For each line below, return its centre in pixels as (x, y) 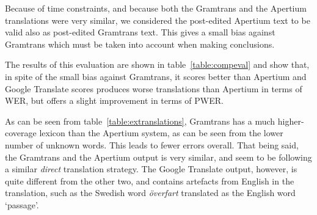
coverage (21, 133)
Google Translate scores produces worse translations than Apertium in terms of (154, 88)
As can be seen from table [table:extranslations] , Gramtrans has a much (140, 121)
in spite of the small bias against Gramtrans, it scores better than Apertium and (156, 76)
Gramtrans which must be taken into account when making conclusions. (140, 44)
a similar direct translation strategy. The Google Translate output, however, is (151, 169)
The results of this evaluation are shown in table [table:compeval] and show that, (157, 64)
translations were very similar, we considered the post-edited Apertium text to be (158, 20)
